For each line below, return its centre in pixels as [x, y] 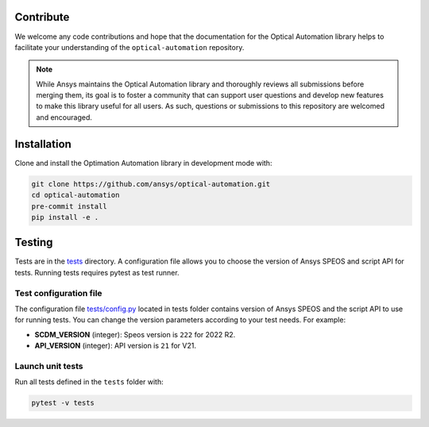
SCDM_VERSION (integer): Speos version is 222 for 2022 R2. [135, 334]
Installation [43, 144]
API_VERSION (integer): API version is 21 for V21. [115, 346]
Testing [34, 242]
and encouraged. [64, 117]
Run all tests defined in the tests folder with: [89, 382]
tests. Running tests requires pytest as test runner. [97, 272]
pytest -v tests [63, 403]
